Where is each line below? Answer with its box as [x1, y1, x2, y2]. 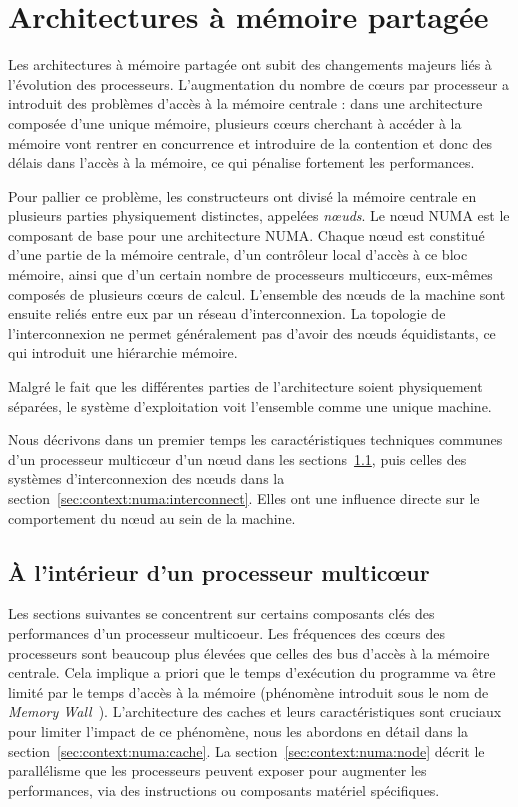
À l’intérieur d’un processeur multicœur [8, 556, 430, 587]
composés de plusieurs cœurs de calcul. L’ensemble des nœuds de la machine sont [8, 283, 506, 304]
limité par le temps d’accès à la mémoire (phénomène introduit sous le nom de [8, 681, 489, 702]
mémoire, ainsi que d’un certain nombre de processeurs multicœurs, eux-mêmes [8, 264, 493, 285]
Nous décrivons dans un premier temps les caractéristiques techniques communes [8, 429, 503, 450]
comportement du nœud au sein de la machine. [8, 507, 296, 528]
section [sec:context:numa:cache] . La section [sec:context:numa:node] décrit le [8, 740, 485, 761]
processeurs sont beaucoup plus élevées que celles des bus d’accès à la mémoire [8, 642, 490, 663]
